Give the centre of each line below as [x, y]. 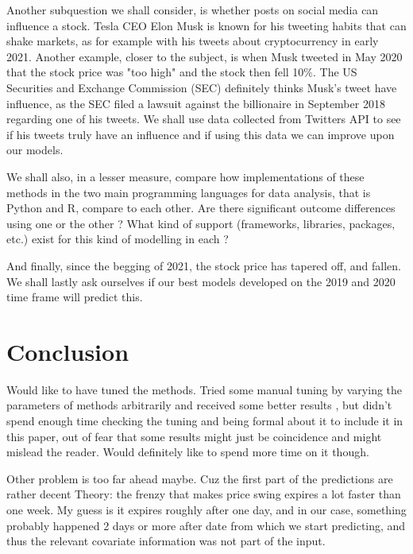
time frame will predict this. [75, 297]
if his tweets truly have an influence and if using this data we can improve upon [201, 134]
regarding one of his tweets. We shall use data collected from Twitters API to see [204, 119]
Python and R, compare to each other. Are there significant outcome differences [201, 208]
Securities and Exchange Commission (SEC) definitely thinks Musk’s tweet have [202, 87]
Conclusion [68, 351]
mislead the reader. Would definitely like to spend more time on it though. [188, 452]
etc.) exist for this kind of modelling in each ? [118, 239]
